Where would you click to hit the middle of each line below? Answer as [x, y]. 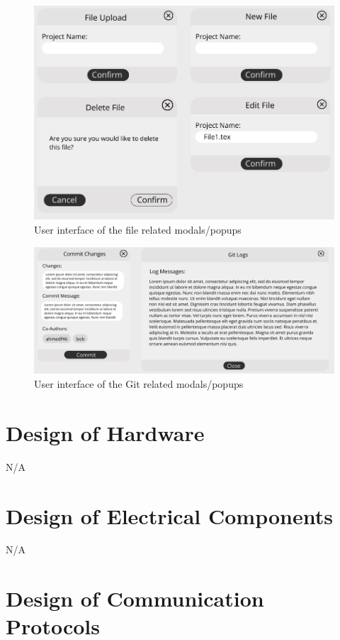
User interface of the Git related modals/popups [139, 384]
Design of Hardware [105, 432]
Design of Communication [135, 598]
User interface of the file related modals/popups [138, 229]
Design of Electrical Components [169, 515]
